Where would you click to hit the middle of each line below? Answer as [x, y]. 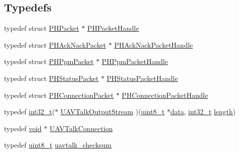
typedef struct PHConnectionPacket [59, 95]
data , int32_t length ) [203, 112]
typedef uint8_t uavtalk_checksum [58, 145]
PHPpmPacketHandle [135, 61]
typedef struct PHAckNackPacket [55, 44]
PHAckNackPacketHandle [154, 44]
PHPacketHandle [113, 28]
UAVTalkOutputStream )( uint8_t [113, 112]
